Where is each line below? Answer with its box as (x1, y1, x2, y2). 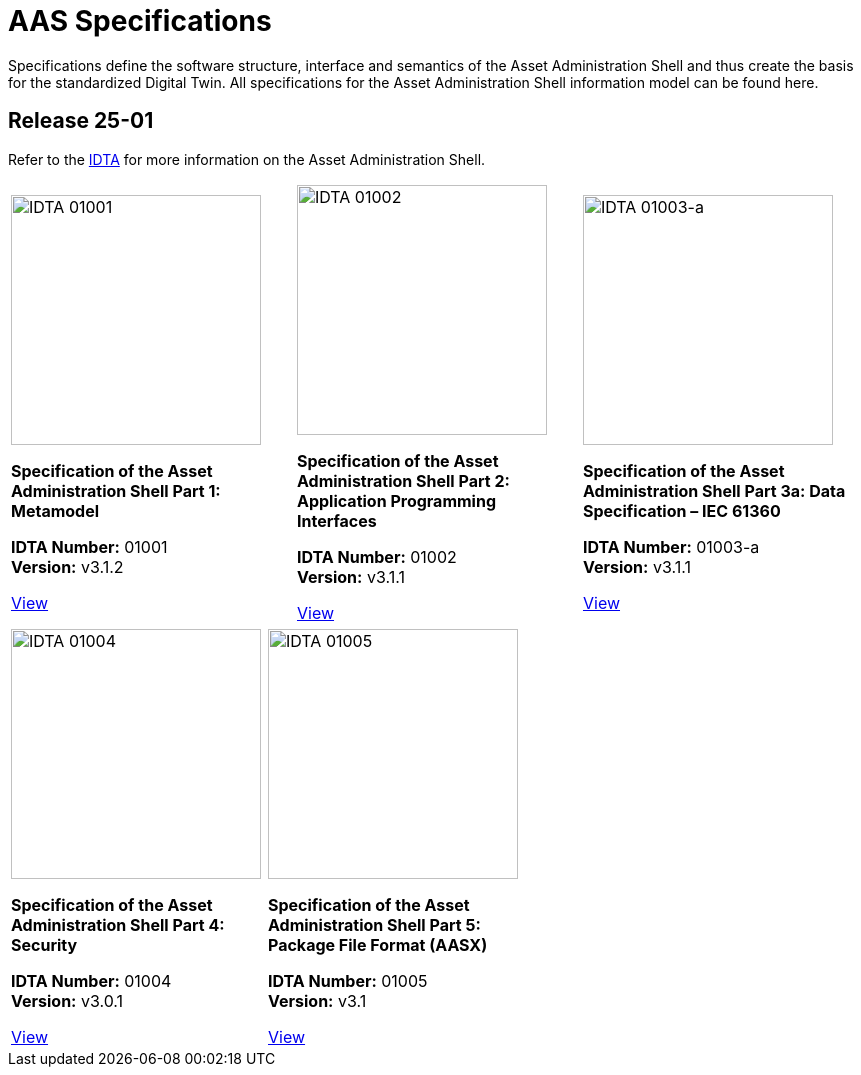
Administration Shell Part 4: (11, 914, 225, 935)
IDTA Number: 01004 (11, 970, 172, 991)
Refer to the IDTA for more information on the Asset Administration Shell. (8, 150, 486, 168)
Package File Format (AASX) (268, 934, 488, 955)
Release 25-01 (8, 108, 154, 134)
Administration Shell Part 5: (268, 914, 481, 935)
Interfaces (296, 510, 377, 531)
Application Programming (296, 490, 496, 511)
